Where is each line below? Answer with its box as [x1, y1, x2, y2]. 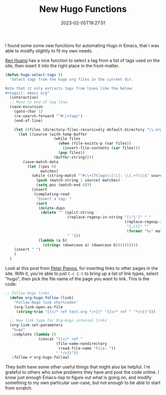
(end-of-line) [14, 118, 43, 123]
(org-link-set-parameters [9, 323, 63, 328]
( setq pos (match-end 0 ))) [36, 183, 92, 188]
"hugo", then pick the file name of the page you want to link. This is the [5, 276, 150, 282]
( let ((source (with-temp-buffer [18, 132, 87, 137]
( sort [36, 201, 48, 206]
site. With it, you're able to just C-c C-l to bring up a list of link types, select [5, 270, 159, 276]
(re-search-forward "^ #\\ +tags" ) [14, 113, 83, 119]
